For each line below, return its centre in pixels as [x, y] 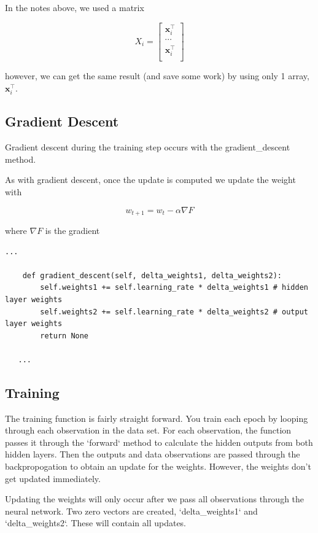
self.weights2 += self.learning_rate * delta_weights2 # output [174, 312]
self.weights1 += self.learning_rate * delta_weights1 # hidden [174, 288]
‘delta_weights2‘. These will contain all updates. [96, 523]
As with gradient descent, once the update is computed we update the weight [150, 180]
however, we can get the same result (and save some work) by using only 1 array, [157, 76]
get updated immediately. [53, 478]
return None [64, 336]
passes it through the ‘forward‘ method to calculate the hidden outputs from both [159, 442]
